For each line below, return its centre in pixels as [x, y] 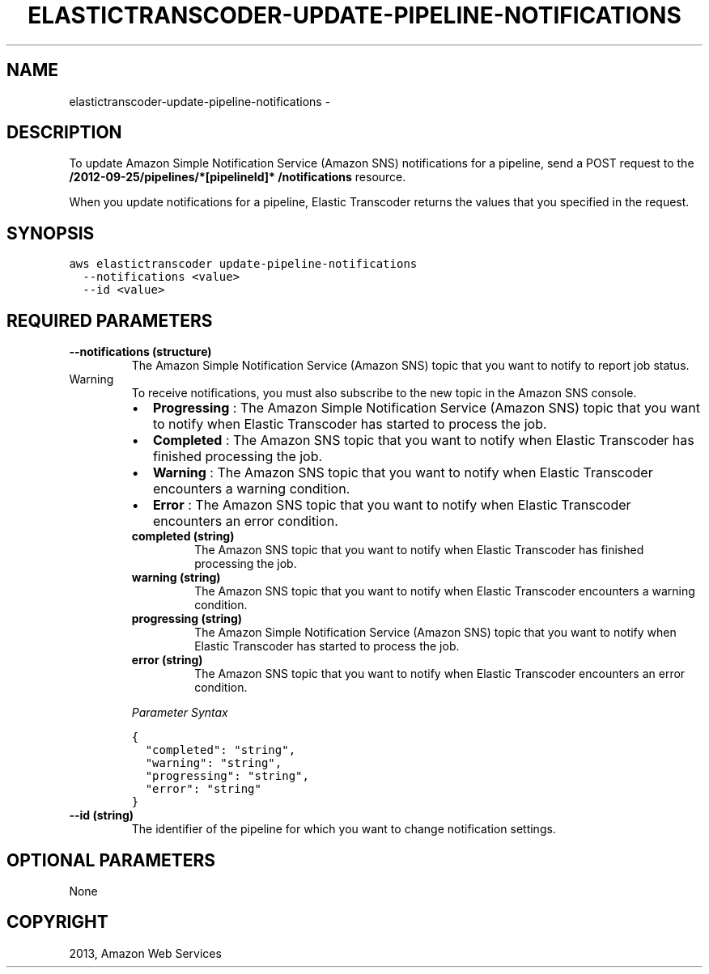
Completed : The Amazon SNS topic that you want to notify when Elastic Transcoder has [423, 440]
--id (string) [102, 815]
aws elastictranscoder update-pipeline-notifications [243, 264]
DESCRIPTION [64, 133]
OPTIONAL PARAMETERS [111, 860]
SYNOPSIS [51, 233]
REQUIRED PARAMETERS [110, 320]
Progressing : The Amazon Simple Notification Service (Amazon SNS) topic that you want [426, 408]
